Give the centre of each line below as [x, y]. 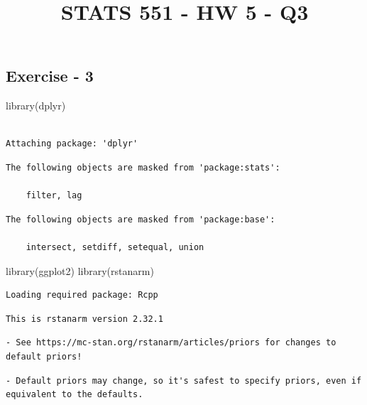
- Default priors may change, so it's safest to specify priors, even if [184, 380]
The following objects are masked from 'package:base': [141, 219]
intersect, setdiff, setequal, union [115, 247]
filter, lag [54, 196]
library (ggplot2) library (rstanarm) [80, 270]
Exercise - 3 [50, 76]
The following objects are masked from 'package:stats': [143, 167]
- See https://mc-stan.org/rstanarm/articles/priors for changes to [171, 343]
